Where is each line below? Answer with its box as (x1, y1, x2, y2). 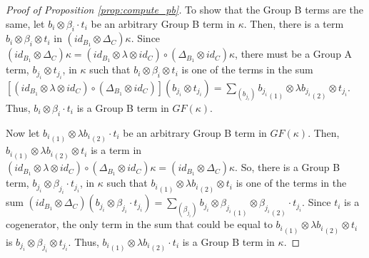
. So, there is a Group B (235, 160, 340, 175)
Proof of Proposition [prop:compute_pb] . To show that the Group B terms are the (6, 2, 363, 16)
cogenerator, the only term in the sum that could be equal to (6, 217, 273, 232)
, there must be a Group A (235, 46, 353, 61)
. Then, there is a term (243, 16, 344, 31)
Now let (6, 125, 40, 140)
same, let (6, 16, 45, 31)
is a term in (91, 143, 142, 158)
